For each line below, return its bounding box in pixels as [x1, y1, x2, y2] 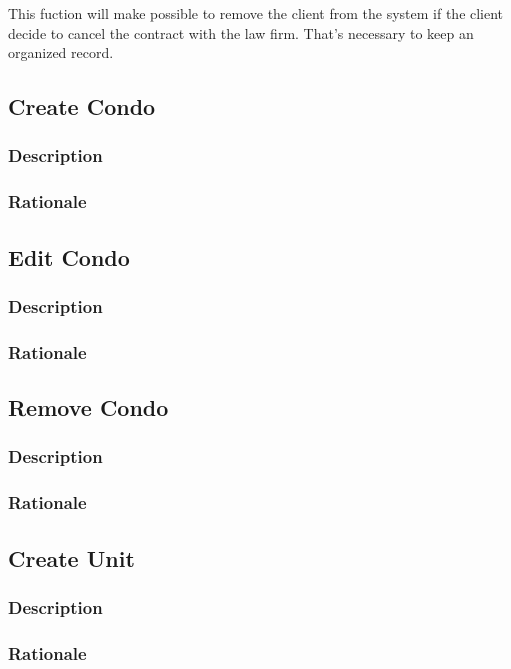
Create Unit [8, 542, 135, 573]
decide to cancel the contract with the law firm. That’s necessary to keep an [8, 22, 474, 43]
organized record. [8, 42, 114, 63]
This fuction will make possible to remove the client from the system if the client [8, 3, 504, 23]
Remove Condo [8, 392, 169, 423]
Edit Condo [8, 241, 130, 272]
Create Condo [8, 91, 156, 122]
